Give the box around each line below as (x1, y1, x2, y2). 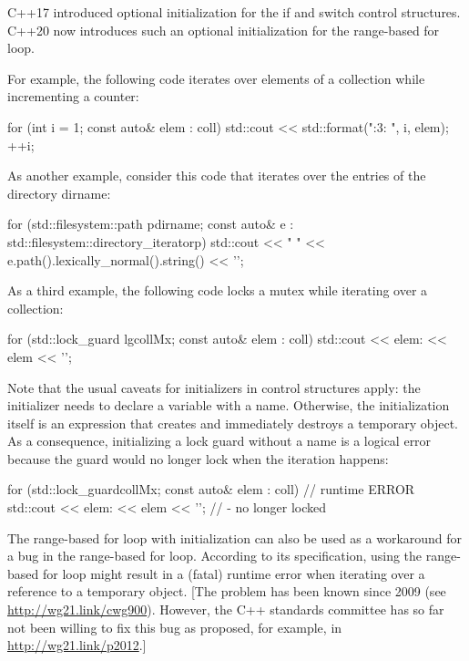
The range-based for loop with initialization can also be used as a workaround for (7, 528, 463, 547)
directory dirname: (7, 183, 111, 202)
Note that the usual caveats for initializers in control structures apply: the (7, 377, 421, 397)
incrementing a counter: (7, 87, 139, 106)
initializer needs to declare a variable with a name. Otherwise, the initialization (7, 396, 450, 415)
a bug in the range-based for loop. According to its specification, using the (7, 546, 423, 565)
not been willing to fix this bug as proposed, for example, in (7, 617, 342, 636)
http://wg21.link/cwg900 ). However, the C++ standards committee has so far (7, 600, 444, 619)
